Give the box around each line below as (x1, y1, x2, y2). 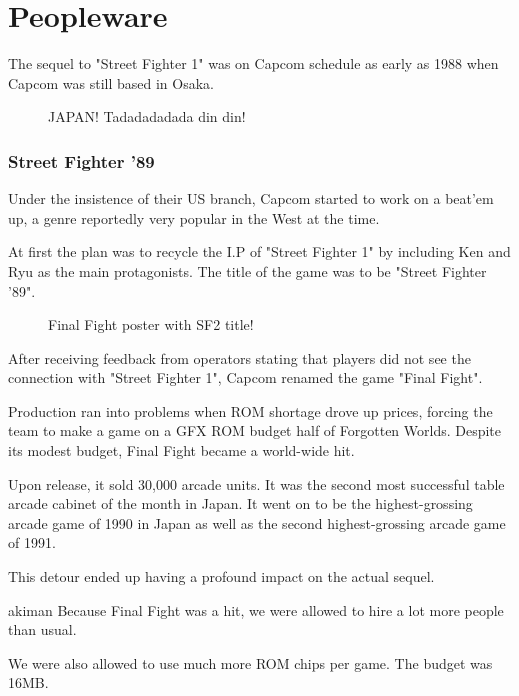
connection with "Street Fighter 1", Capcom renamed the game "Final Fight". (8, 367, 483, 388)
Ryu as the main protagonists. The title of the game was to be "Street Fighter (8, 260, 487, 281)
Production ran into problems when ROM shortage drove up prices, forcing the (8, 400, 493, 421)
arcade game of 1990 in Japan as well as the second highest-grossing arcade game (8, 512, 506, 533)
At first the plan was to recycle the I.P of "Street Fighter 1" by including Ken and (8, 241, 511, 262)
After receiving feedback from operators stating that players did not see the (8, 347, 471, 368)
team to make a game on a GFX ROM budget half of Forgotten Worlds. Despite (8, 420, 502, 441)
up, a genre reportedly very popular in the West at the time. (8, 207, 380, 228)
